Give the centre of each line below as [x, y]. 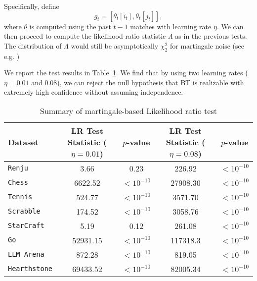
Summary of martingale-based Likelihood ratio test [128, 111]
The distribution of [33, 45]
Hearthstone [30, 269]
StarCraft [26, 226]
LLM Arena [26, 254]
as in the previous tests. [211, 36]
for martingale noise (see [207, 45]
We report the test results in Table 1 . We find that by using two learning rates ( [126, 73]
